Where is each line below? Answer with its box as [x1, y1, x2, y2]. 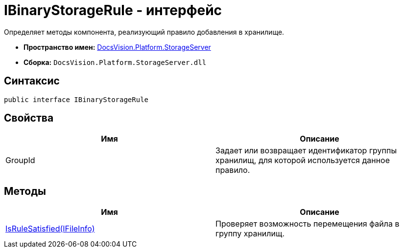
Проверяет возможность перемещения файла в [215, 219, 400, 229]
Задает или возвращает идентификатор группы [215, 146, 397, 156]
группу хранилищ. [215, 229, 285, 239]
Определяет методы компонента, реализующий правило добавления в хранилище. [4, 27, 284, 36]
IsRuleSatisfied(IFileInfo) [5, 224, 95, 234]
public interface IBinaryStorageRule [4, 95, 149, 104]
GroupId [5, 155, 35, 166]
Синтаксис [4, 75, 60, 87]
